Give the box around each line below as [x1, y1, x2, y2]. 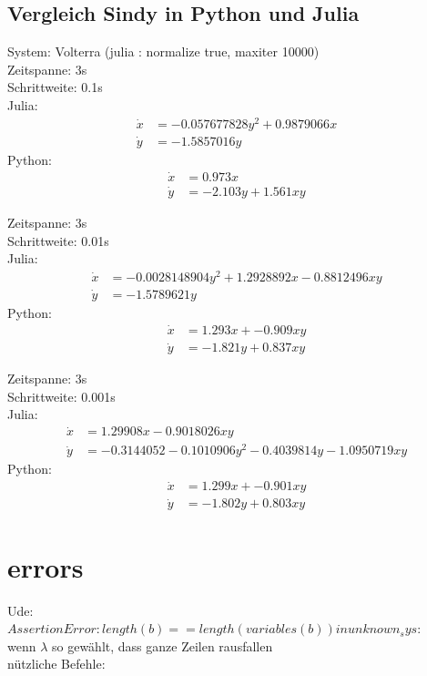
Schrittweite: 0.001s [7, 386, 116, 405]
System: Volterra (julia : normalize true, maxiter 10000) [7, 42, 320, 61]
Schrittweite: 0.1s [7, 77, 103, 97]
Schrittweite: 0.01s [7, 230, 109, 250]
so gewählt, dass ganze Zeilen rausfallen [52, 636, 273, 655]
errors [7, 548, 84, 585]
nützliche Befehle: [7, 654, 106, 673]
